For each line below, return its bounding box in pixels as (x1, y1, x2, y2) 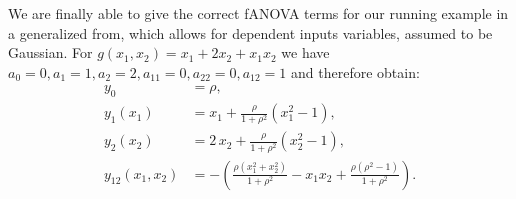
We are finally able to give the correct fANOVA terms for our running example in (8, 3, 509, 23)
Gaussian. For (8, 42, 93, 63)
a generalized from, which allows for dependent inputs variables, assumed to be (8, 22, 493, 43)
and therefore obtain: (291, 61, 420, 82)
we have (281, 42, 330, 63)
